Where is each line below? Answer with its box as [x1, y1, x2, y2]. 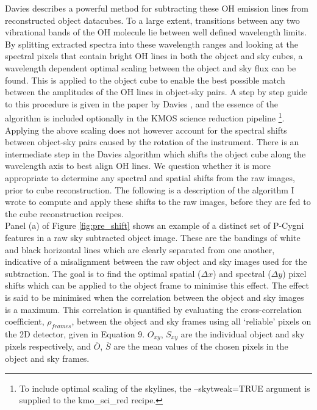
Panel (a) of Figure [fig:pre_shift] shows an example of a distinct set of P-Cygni [5, 219, 304, 232]
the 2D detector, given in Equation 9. [5, 327, 145, 340]
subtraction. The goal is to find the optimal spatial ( [5, 267, 201, 279]
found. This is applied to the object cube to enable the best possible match [5, 73, 285, 86]
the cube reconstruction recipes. [5, 207, 124, 220]
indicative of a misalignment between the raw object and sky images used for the [5, 255, 307, 268]
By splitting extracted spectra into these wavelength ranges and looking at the [5, 37, 298, 50]
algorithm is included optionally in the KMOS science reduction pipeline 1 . [5, 110, 285, 124]
